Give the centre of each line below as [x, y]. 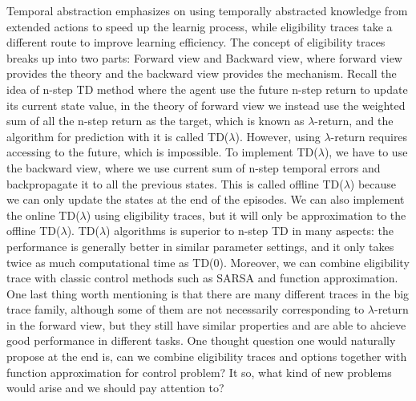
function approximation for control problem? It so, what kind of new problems [199, 372]
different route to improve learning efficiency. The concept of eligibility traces [196, 42]
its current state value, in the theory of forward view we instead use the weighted [206, 105]
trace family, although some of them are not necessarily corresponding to [186, 309]
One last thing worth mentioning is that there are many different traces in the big [208, 293]
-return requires [369, 136]
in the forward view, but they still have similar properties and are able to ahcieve [206, 324]
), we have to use [366, 152]
